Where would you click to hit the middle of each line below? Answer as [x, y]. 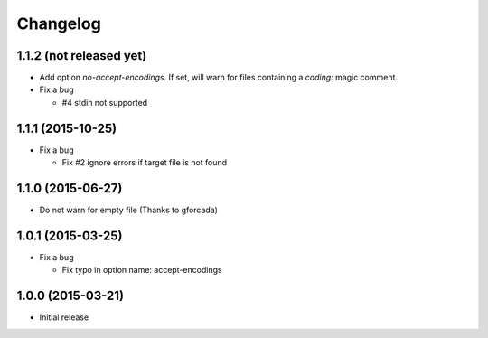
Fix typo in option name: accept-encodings [142, 270]
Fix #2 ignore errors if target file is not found [145, 163]
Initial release [64, 317]
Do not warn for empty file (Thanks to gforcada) [129, 210]
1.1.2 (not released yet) [82, 56]
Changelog [59, 23]
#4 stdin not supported [105, 102]
